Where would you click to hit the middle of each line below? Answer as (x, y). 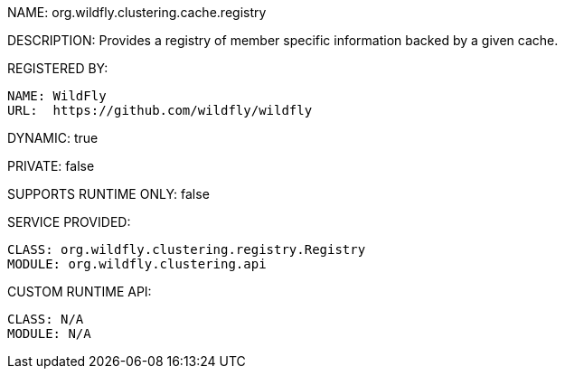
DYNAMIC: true (53, 138)
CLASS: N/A (46, 319)
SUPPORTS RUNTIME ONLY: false (108, 194)
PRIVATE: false (51, 166)
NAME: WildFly (57, 96)
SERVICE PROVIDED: (69, 222)
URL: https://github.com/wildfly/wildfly (160, 110)
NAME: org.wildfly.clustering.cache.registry (137, 12)
